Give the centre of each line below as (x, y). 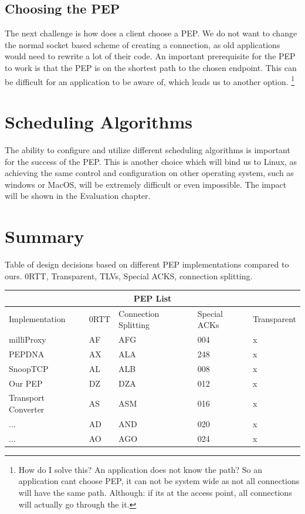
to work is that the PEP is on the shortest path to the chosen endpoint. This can (151, 67)
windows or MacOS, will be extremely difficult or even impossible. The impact (146, 184)
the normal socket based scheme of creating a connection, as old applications (143, 44)
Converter (27, 409)
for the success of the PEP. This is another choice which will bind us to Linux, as (151, 161)
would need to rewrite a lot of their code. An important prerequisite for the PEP (150, 56)
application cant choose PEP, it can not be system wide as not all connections (159, 481)
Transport (27, 398)
